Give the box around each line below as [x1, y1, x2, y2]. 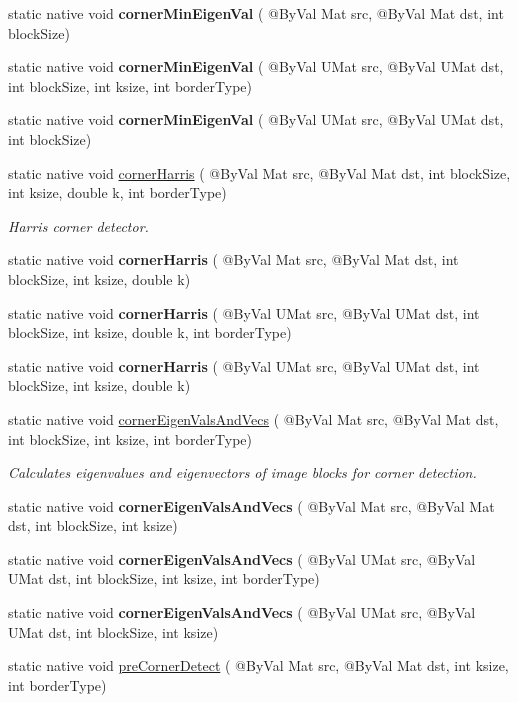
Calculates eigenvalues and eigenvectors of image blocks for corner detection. [8, 462, 477, 483]
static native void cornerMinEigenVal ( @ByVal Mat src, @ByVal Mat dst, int [8, 3, 504, 23]
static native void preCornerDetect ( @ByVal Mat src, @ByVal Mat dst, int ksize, [8, 655, 509, 676]
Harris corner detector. [8, 215, 149, 236]
